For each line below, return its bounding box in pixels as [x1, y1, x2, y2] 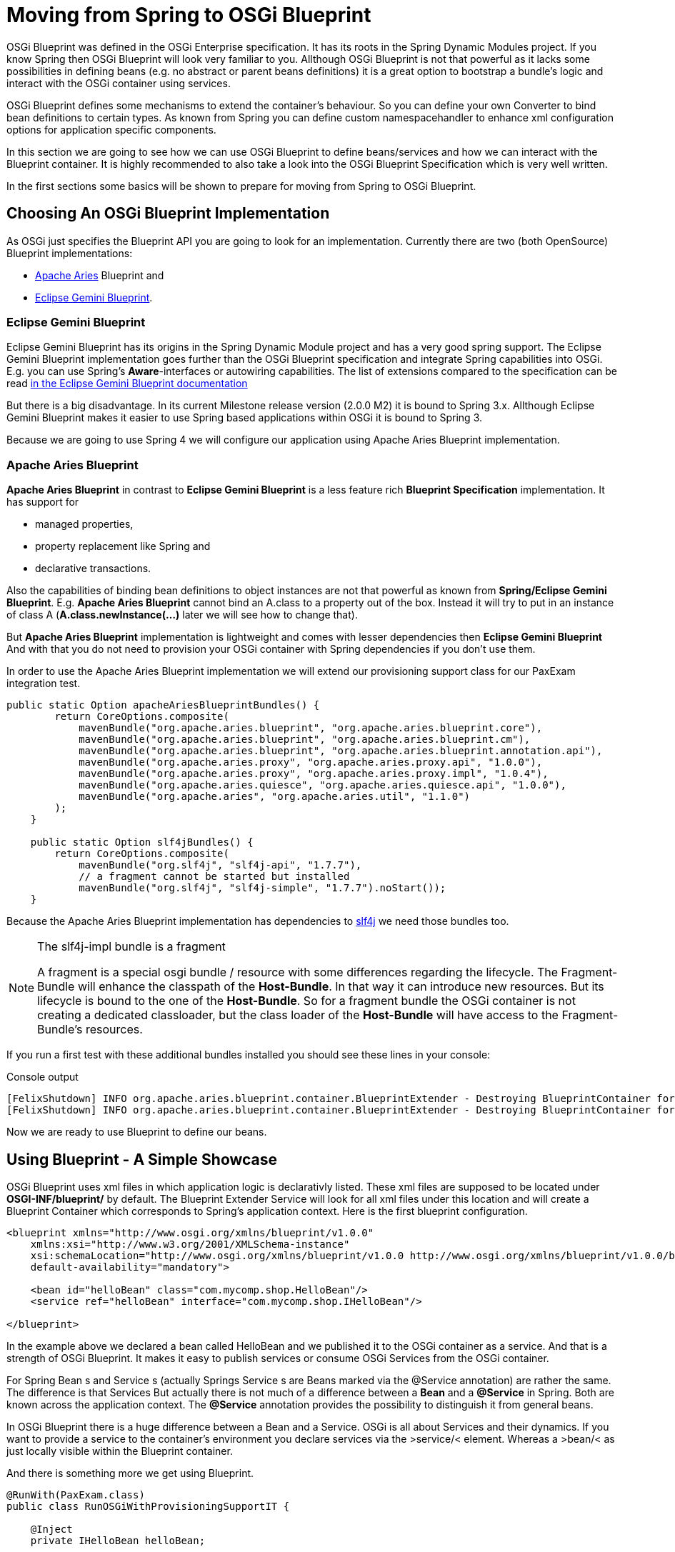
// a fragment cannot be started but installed [79, 871, 350, 883]
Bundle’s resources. [37, 1022, 143, 1037]
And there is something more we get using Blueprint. [6, 1466, 254, 1479]
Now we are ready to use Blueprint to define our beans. [6, 1126, 267, 1138]
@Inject [30, 1523, 73, 1535]
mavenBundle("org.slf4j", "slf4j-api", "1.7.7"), [79, 859, 362, 871]
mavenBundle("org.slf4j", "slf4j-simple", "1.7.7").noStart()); [79, 882, 446, 894]
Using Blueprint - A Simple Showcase [6, 1150, 278, 1168]
